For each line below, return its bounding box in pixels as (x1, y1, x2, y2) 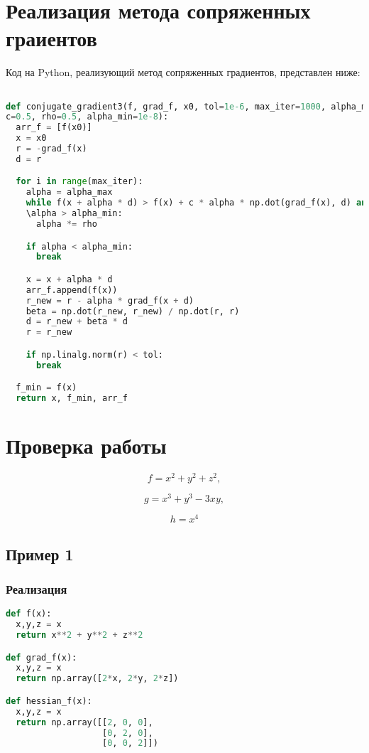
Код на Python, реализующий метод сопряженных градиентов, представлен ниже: (6, 65, 360, 80)
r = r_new (26, 327, 72, 338)
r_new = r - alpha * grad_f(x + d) (26, 295, 194, 306)
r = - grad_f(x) (16, 144, 87, 154)
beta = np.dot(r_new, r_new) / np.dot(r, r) (26, 306, 240, 316)
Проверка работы (6, 431, 167, 460)
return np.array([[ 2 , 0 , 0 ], (16, 717, 153, 727)
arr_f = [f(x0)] (16, 122, 92, 133)
